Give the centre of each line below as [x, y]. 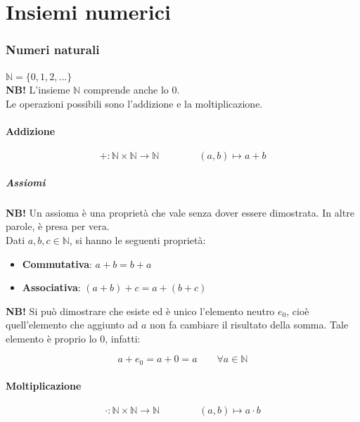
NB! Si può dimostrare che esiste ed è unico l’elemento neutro [140, 311]
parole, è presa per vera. [58, 226]
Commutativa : [57, 263]
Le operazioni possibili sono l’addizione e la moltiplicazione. [134, 103]
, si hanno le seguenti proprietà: [137, 239]
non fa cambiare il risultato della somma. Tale [249, 325]
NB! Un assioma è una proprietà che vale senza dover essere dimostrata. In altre [180, 212]
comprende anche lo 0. [131, 90]
